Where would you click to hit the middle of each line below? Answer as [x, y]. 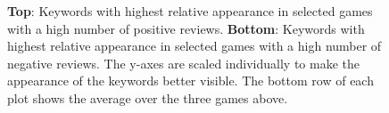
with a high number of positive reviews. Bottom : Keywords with [186, 28]
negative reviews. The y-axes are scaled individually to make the [183, 63]
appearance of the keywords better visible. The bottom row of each [190, 81]
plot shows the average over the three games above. [148, 97]
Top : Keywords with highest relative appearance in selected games [190, 11]
